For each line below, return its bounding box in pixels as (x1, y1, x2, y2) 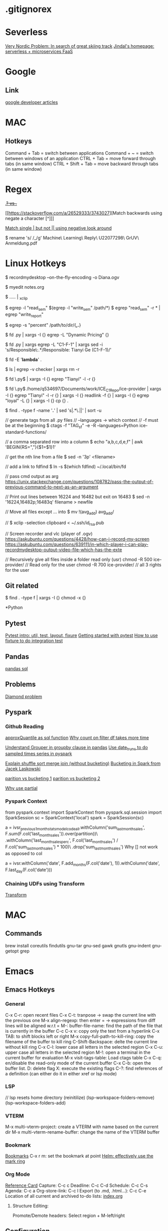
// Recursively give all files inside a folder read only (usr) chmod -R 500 (5, 556, 152, 562)
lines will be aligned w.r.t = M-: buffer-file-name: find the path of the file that (5, 1023, 162, 1029)
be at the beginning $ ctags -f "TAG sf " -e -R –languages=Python (5, 423, 139, 430)
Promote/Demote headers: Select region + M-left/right (12, 1212, 125, 1218)
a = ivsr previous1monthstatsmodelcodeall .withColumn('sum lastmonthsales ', (5, 824, 145, 831)
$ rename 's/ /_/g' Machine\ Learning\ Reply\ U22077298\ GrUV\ (5, 235, 139, 241)
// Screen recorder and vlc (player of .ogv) (5, 531, 93, 537)
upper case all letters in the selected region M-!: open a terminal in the (5, 1049, 150, 1055)
